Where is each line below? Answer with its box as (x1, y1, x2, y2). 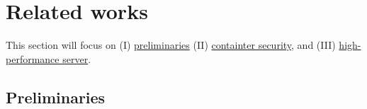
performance (6, 51, 60, 66)
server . (62, 51, 91, 66)
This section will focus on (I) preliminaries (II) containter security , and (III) (6, 38, 336, 52)
